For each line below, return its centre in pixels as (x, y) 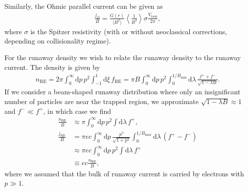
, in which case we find (77, 111)
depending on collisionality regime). (58, 41)
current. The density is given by (52, 67)
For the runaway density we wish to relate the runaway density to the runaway (123, 57)
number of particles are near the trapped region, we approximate (102, 101)
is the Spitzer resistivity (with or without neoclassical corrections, (129, 31)
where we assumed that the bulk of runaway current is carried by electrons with (124, 173)
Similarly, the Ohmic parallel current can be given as (84, 6)
